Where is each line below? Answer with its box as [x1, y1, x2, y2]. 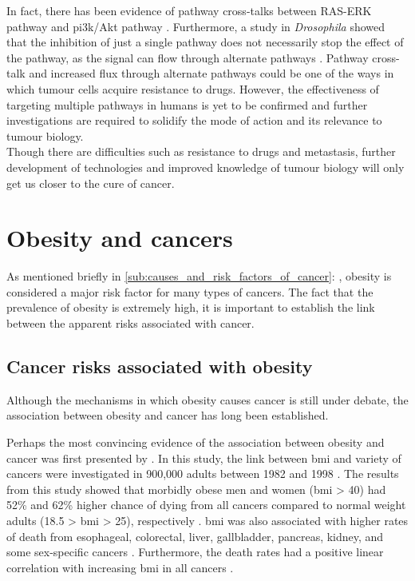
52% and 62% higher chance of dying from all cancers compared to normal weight [6, 496, 406, 513]
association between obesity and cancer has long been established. [6, 407, 329, 424]
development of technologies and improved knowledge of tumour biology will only [6, 158, 405, 175]
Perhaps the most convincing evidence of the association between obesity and [6, 434, 385, 451]
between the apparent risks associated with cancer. [6, 315, 255, 332]
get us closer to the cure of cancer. [6, 174, 175, 191]
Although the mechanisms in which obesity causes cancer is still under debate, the [6, 391, 409, 408]
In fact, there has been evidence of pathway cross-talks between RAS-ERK [6, 2, 372, 18]
